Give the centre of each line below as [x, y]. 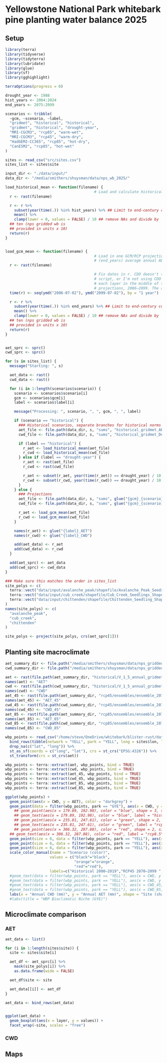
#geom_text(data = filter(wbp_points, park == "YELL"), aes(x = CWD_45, [86, 885]
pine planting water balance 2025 [76, 20]
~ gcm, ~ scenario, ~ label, [37, 118]
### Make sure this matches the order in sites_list [61, 581]
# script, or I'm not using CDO [128, 279]
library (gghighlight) [28, 78]
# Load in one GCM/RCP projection [130, 256]
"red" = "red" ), [88, 866]
